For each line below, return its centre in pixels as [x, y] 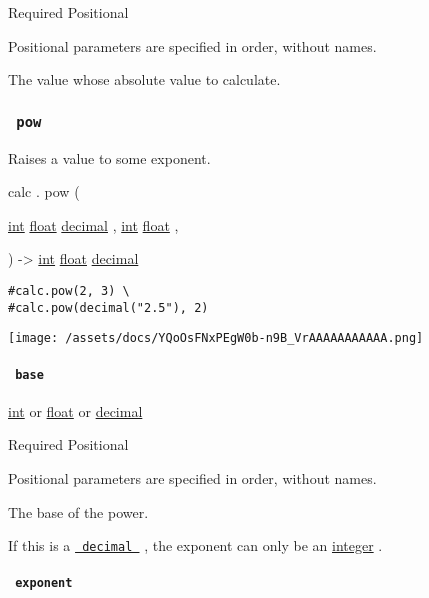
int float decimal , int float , [93, 224]
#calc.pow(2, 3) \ [69, 290]
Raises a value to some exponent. [109, 157]
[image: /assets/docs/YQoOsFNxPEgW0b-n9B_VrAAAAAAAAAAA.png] [216, 338]
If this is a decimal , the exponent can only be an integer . [195, 545]
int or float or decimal [75, 410]
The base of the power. [78, 511]
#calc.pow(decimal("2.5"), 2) [108, 307]
